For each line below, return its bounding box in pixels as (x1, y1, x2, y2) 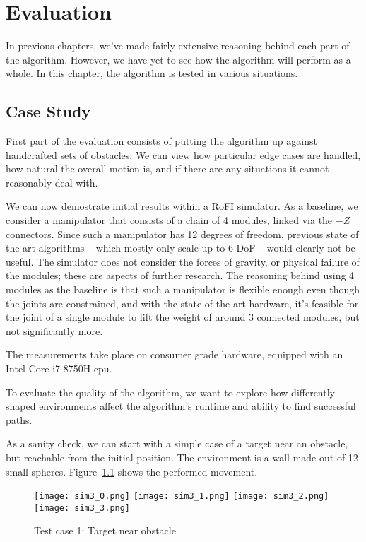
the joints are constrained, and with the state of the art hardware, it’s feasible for (6, 295, 359, 310)
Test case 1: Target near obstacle (34, 523, 176, 538)
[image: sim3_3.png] (34, 502, 131, 513)
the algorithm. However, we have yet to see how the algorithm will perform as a (6, 52, 351, 66)
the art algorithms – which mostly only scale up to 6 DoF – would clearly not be (6, 240, 355, 255)
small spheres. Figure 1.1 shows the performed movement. (6, 464, 258, 478)
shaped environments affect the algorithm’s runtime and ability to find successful (6, 399, 356, 413)
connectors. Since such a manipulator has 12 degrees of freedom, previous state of (6, 226, 359, 241)
